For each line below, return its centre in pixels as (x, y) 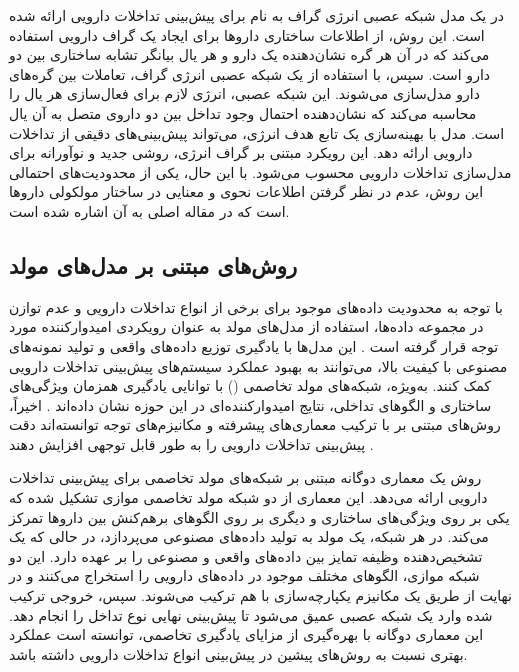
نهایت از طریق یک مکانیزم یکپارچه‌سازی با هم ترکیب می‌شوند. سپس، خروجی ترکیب (260, 595)
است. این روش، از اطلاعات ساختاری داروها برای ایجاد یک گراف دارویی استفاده (247, 34)
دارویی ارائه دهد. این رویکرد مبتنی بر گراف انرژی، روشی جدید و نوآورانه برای (241, 152)
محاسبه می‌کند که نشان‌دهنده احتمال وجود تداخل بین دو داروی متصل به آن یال (243, 112)
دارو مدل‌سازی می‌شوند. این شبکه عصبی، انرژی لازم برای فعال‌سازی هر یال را (244, 93)
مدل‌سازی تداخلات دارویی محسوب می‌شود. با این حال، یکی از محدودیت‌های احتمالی (260, 171)
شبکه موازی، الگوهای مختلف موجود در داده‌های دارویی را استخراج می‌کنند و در (244, 575)
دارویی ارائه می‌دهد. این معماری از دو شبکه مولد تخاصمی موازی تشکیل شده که (248, 497)
